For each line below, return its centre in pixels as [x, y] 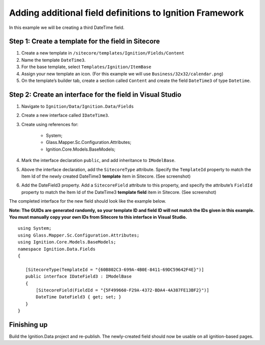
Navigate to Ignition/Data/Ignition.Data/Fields [78, 106]
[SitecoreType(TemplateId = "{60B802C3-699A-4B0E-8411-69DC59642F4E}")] [115, 269]
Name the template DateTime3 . [53, 60]
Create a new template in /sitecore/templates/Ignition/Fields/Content [103, 53]
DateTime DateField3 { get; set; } [79, 297]
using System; [35, 228]
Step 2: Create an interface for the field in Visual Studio [95, 94]
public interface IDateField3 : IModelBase [79, 277]
